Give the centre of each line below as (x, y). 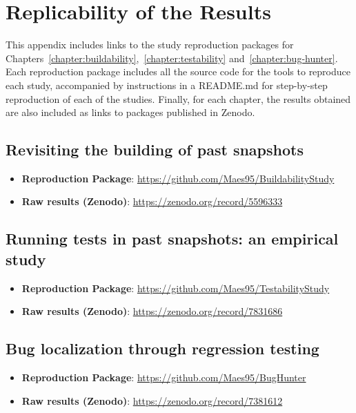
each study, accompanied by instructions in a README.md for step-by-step (167, 85)
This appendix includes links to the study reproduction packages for (150, 45)
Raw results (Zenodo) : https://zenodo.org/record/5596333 (152, 201)
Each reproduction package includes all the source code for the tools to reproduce (178, 71)
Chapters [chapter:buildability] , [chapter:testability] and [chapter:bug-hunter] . (172, 58)
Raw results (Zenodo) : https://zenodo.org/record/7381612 (152, 400)
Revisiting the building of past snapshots (155, 150)
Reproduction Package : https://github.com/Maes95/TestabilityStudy (176, 288)
